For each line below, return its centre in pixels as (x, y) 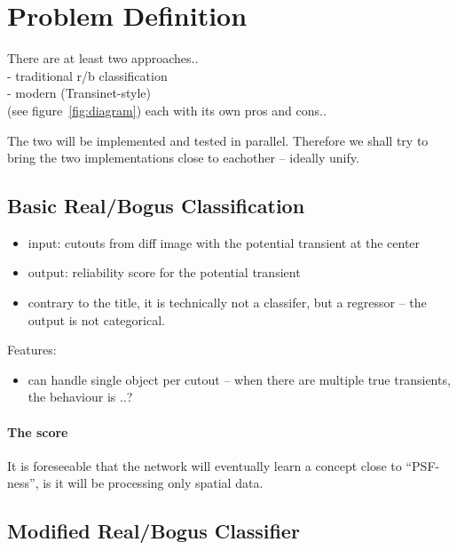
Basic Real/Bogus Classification (156, 206)
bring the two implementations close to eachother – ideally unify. (183, 158)
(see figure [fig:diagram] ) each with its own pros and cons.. (167, 110)
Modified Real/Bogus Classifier (154, 531)
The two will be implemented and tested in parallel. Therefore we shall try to (218, 140)
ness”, (23, 483)
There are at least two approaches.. (103, 58)
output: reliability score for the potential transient (164, 272)
